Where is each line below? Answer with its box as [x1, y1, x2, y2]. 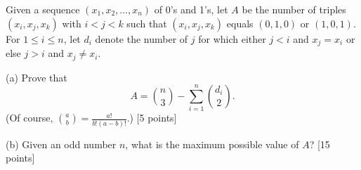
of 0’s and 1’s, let [154, 2, 228, 16]
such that [126, 15, 167, 30]
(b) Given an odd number [6, 136, 117, 151]
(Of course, [6, 110, 53, 125]
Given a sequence [6, 2, 80, 16]
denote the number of [95, 31, 188, 46]
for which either [198, 31, 266, 46]
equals [226, 15, 254, 30]
